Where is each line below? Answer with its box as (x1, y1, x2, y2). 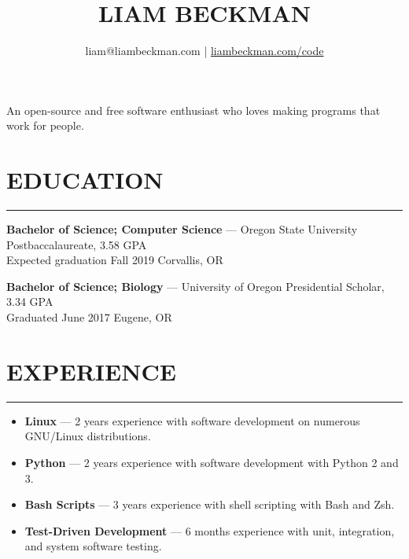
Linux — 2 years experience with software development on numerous (24, 412, 360, 428)
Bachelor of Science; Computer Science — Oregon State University (6, 221, 358, 237)
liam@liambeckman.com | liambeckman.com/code (85, 42, 324, 59)
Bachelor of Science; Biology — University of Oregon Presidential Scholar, (6, 278, 385, 294)
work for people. (6, 117, 84, 134)
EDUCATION (6, 164, 164, 196)
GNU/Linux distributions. (24, 428, 151, 444)
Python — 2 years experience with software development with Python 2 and (24, 454, 399, 470)
